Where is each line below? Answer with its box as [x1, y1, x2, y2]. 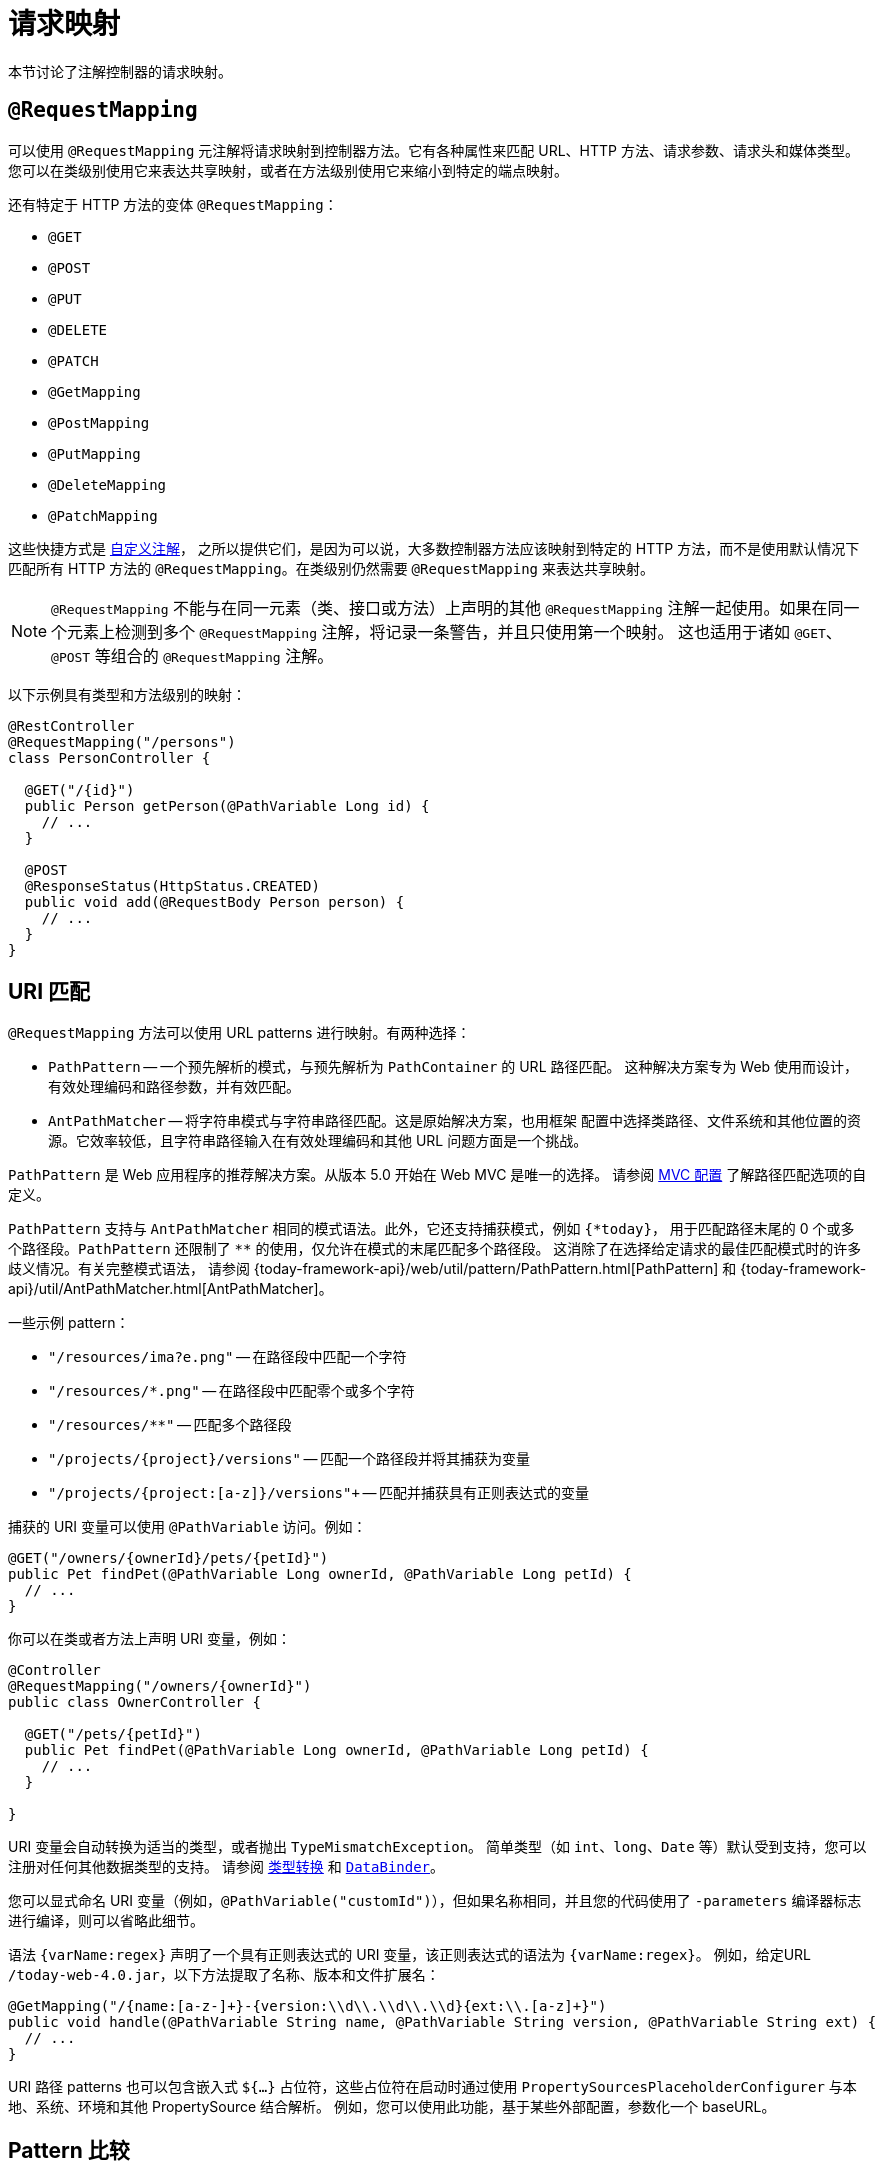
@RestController [8, 717, 135, 734]
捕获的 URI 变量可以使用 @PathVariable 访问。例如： [8, 1518, 367, 1536]
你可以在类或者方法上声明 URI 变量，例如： [8, 1630, 292, 1648]
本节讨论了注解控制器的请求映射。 [8, 62, 232, 80]
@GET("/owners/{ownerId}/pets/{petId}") [8, 1550, 329, 1567]
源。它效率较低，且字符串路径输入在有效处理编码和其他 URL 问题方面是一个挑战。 [48, 1132, 588, 1150]
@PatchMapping [48, 507, 158, 524]
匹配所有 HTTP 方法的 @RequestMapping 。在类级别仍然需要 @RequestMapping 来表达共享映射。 [8, 559, 654, 577]
